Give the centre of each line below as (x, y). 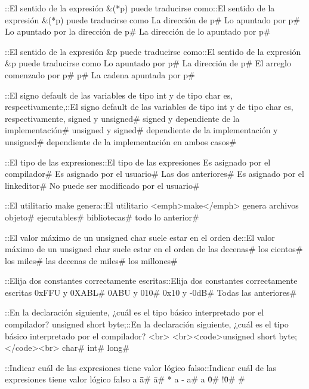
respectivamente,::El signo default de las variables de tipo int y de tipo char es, (149, 107)
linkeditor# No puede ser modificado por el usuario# (102, 185)
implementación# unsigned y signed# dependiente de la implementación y (141, 130)
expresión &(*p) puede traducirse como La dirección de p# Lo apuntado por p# (153, 19)
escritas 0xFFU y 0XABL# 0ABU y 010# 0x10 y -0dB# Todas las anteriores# (151, 292)
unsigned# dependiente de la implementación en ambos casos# (120, 141)
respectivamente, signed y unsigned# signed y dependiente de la (122, 118)
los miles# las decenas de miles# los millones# (91, 260)
